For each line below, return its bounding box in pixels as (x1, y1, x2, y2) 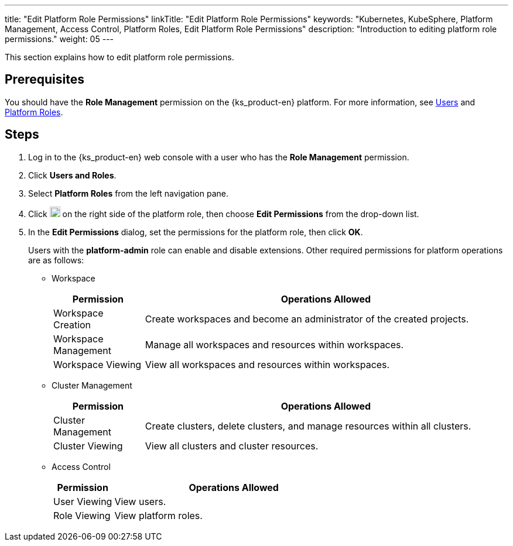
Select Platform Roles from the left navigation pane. (28, 188, 228, 198)
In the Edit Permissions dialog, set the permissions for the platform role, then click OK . (28, 226, 363, 237)
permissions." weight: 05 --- (5, 34, 114, 44)
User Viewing (53, 495, 112, 507)
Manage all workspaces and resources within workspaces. (145, 338, 404, 351)
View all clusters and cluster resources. (145, 439, 319, 452)
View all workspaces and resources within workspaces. (145, 358, 390, 370)
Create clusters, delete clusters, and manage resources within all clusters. (145, 420, 471, 432)
